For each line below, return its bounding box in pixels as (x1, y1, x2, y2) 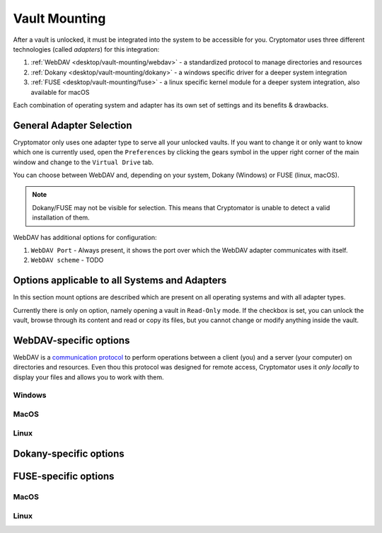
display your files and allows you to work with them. (13, 372, 164, 382)
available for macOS (30, 88, 90, 96)
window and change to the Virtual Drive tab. (13, 158, 154, 166)
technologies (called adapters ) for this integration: (13, 45, 160, 53)
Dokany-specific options (13, 448, 125, 460)
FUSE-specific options (13, 471, 115, 483)
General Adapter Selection (13, 119, 132, 131)
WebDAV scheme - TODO (30, 256, 104, 265)
